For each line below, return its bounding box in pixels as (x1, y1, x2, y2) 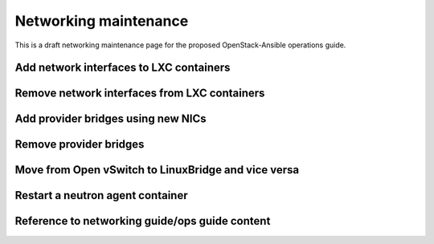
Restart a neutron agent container (14, 189, 188, 202)
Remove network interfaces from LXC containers (14, 87, 265, 100)
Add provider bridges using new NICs (14, 112, 207, 126)
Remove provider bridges (14, 137, 145, 152)
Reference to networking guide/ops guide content (14, 214, 271, 228)
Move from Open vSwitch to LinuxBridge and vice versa (14, 163, 300, 177)
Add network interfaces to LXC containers (14, 61, 231, 75)
